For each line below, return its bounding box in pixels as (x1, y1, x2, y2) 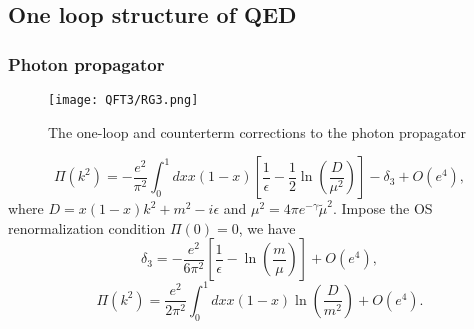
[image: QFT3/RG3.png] (48, 93, 199, 107)
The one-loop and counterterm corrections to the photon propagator (48, 121, 466, 142)
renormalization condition (8, 217, 166, 238)
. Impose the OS (332, 198, 433, 219)
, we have (238, 217, 296, 238)
